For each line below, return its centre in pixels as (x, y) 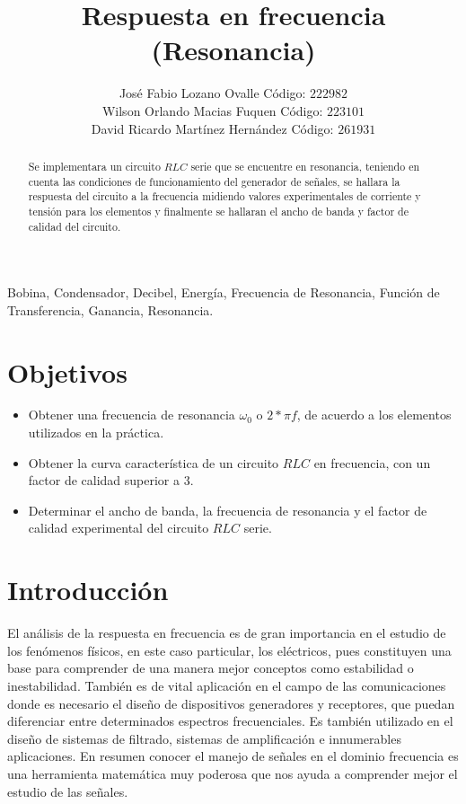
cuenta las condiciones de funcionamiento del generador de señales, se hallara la (214, 181)
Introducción (88, 590)
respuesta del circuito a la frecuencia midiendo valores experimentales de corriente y (224, 196)
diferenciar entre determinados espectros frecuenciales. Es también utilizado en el (230, 721)
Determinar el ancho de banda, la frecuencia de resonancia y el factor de (228, 510)
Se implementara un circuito (94, 166)
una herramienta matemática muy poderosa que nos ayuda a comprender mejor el (233, 773)
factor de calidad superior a (104, 480)
